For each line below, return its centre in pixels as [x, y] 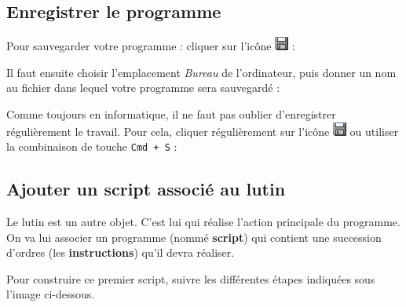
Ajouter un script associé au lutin [146, 189]
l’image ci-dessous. [51, 294]
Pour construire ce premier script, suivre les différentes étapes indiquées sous [191, 278]
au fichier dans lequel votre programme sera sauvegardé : [143, 88]
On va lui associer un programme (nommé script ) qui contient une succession [194, 237]
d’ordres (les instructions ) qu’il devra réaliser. [121, 252]
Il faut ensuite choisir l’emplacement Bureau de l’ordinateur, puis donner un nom [201, 72]
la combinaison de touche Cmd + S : [92, 146]
